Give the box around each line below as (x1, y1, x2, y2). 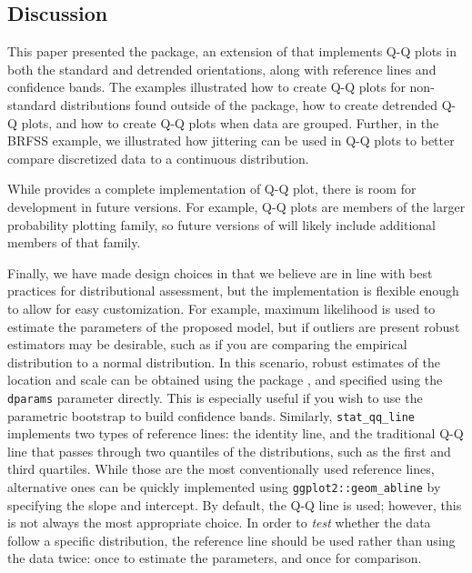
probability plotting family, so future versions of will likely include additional (7, 215, 437, 234)
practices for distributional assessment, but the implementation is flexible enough (7, 281, 459, 300)
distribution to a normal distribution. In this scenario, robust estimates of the (7, 352, 440, 371)
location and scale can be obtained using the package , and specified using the (7, 370, 443, 389)
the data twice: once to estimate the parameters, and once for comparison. (7, 548, 422, 568)
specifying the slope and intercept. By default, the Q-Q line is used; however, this (7, 495, 462, 514)
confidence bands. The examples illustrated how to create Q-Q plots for (7, 77, 406, 96)
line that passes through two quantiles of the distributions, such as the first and (7, 441, 451, 460)
